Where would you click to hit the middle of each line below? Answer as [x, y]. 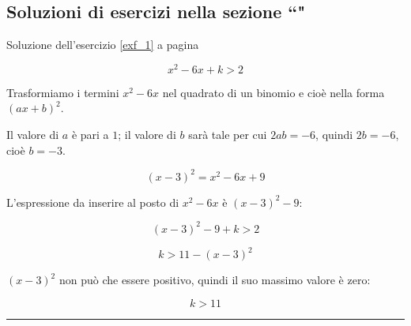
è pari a [90, 135]
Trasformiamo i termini [63, 92]
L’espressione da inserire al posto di [93, 202]
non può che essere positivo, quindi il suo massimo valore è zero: [215, 280]
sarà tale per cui [228, 135]
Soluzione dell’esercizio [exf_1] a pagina [103, 45]
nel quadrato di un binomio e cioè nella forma [273, 92]
